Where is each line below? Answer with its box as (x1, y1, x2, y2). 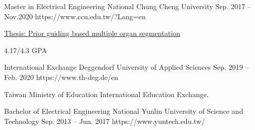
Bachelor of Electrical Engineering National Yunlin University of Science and (4, 106, 243, 116)
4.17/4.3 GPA (4, 45, 47, 55)
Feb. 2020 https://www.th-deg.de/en (4, 71, 118, 82)
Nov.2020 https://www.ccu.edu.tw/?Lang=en (4, 11, 146, 21)
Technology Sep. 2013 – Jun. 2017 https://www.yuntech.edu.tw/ (4, 115, 205, 126)
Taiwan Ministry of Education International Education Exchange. (4, 89, 209, 99)
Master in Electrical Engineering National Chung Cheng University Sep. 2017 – (4, 1, 251, 11)
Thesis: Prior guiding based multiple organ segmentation (4, 28, 180, 38)
